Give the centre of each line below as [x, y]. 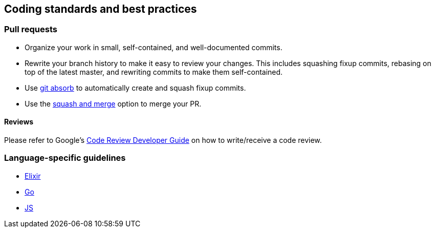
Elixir [33, 176]
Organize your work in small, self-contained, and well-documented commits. [154, 47]
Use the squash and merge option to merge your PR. [113, 103]
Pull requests [31, 29]
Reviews [19, 122]
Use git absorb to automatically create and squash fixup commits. [135, 88]
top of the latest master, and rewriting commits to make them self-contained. [154, 72]
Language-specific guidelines [65, 158]
